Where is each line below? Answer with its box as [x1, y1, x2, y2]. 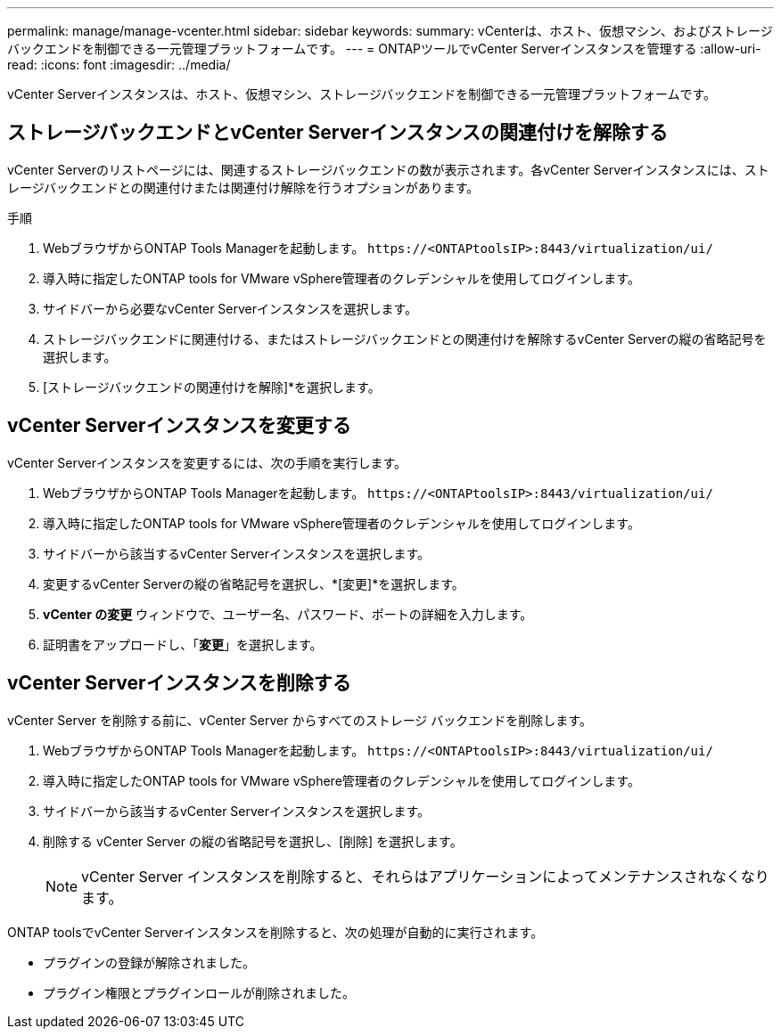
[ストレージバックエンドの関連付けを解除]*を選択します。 [43, 379, 381, 395]
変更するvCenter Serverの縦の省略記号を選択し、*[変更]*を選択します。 [43, 575, 464, 591]
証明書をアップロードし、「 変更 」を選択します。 [43, 636, 323, 652]
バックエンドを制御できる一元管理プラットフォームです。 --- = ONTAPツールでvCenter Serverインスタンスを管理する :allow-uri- [7, 41, 761, 56]
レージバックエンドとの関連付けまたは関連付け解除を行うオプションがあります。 [7, 179, 480, 195]
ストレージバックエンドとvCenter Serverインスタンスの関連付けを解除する [7, 121, 669, 144]
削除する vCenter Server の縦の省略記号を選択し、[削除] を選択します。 [43, 833, 463, 849]
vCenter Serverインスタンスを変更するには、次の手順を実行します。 [7, 454, 407, 470]
